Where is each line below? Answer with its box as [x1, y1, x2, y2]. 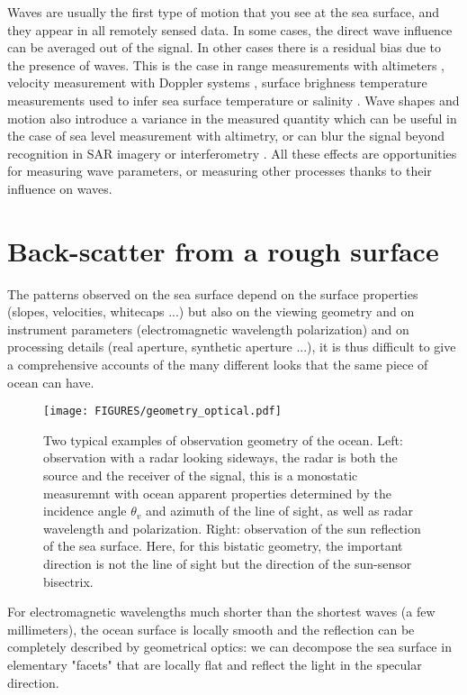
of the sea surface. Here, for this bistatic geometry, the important [43, 536, 403, 555]
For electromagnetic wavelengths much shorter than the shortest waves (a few [7, 602, 436, 621]
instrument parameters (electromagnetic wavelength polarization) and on [7, 319, 409, 338]
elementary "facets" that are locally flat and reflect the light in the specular [7, 655, 422, 673]
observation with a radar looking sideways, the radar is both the [43, 448, 398, 467]
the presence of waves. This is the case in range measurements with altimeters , [7, 55, 445, 74]
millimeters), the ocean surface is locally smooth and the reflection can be [7, 619, 415, 638]
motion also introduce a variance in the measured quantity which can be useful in [7, 108, 457, 127]
